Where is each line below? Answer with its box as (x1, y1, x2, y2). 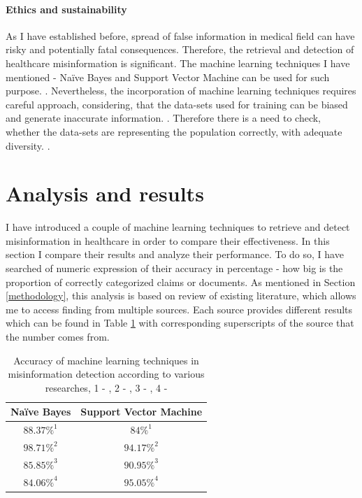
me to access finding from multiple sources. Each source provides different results (6, 301, 353, 316)
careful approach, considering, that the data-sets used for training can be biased (6, 97, 348, 111)
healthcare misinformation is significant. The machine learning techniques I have (6, 55, 350, 70)
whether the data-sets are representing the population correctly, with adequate (6, 124, 342, 138)
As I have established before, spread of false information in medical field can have (6, 28, 355, 43)
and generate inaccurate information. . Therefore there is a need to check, (6, 111, 321, 125)
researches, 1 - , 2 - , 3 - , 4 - (45, 380, 168, 394)
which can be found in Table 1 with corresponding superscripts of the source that (6, 315, 354, 330)
